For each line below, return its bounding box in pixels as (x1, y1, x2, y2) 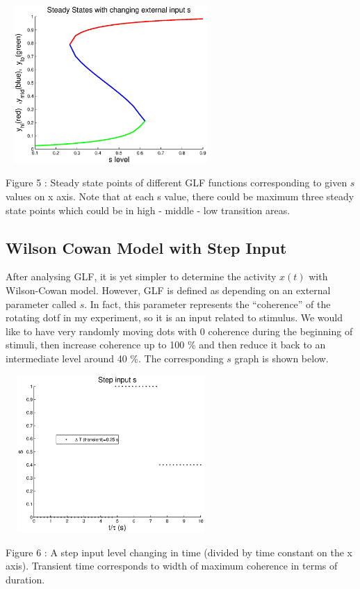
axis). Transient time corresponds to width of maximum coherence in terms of (6, 558, 338, 573)
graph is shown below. (234, 350, 329, 365)
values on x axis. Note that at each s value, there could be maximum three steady (6, 188, 354, 203)
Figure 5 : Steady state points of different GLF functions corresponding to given (6, 175, 347, 190)
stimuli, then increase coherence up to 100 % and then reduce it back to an (6, 337, 326, 352)
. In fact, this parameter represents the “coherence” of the (84, 296, 331, 311)
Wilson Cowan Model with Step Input (6, 236, 287, 258)
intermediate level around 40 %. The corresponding (6, 350, 224, 365)
